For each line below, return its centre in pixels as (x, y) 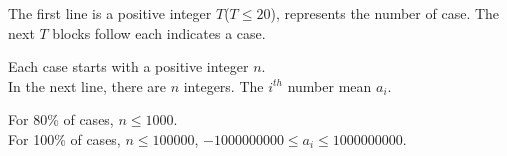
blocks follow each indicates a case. (159, 32)
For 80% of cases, (61, 119)
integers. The (223, 85)
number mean (329, 85)
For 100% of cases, (64, 138)
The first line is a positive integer (110, 13)
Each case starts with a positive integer (128, 66)
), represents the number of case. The (385, 13)
